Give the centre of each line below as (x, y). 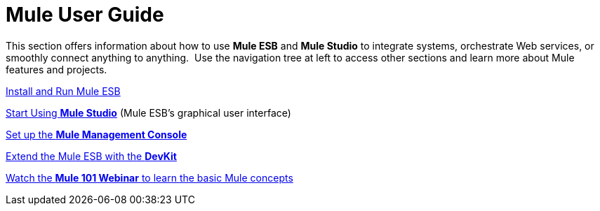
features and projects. (56, 69)
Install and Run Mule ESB (63, 91)
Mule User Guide (85, 15)
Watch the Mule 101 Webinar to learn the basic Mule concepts (149, 177)
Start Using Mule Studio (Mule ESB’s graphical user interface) (148, 112)
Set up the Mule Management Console (96, 134)
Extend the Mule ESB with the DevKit (91, 156)
